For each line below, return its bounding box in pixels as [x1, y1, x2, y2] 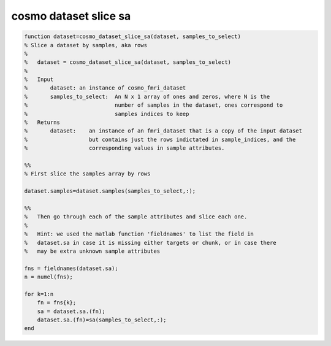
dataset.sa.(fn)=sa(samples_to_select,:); [37, 317, 167, 323]
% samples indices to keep [24, 110, 189, 117]
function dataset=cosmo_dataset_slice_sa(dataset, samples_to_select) [24, 33, 242, 40]
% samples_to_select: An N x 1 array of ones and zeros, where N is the [24, 93, 270, 100]
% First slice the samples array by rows [24, 171, 151, 177]
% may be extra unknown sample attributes [24, 247, 161, 255]
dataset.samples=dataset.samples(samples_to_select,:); [24, 188, 196, 194]
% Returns [24, 119, 61, 126]
